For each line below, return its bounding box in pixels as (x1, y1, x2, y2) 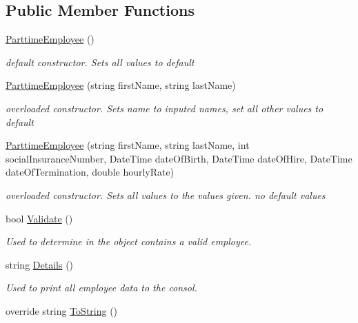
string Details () (6, 257, 74, 271)
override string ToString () (6, 303, 118, 317)
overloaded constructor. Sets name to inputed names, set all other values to (6, 101, 324, 115)
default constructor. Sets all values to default (6, 54, 195, 69)
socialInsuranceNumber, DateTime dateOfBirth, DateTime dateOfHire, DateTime (6, 151, 352, 165)
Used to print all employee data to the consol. (6, 280, 197, 295)
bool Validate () (6, 211, 73, 225)
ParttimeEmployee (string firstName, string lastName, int (6, 138, 250, 152)
